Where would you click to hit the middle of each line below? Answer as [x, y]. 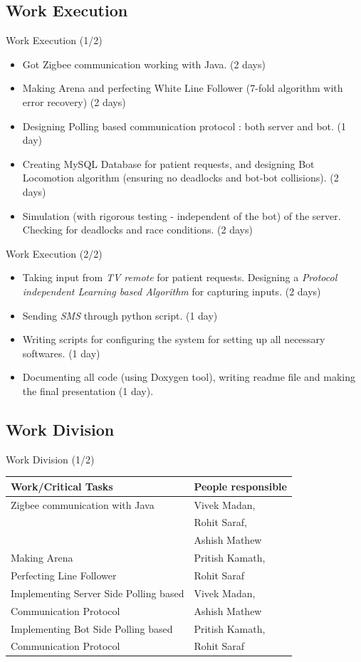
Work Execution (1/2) [54, 40]
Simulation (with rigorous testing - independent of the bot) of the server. [182, 215]
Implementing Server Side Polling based [98, 593]
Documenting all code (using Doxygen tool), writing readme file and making [189, 377]
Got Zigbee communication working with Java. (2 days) [144, 64]
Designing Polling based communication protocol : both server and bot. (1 [184, 126]
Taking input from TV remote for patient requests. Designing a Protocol [180, 277]
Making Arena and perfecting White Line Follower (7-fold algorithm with [183, 88]
